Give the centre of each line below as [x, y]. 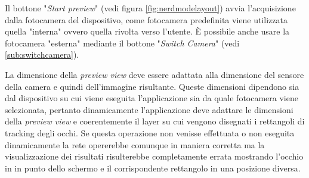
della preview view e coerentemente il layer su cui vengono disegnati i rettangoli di [155, 121]
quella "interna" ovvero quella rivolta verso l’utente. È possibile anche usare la [147, 31]
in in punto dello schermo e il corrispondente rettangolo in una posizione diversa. [153, 168]
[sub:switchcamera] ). [42, 54]
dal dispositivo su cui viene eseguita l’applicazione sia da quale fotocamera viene [152, 98]
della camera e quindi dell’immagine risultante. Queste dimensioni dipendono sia [152, 86]
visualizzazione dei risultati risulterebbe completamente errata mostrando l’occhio [154, 156]
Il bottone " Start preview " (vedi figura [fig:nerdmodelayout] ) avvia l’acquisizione [150, 8]
